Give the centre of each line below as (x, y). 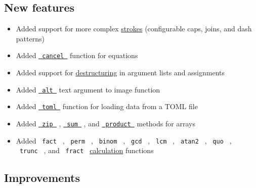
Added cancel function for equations (77, 55)
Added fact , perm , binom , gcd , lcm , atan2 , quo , (124, 140)
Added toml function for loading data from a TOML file (107, 106)
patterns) (30, 38)
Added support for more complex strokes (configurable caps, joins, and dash (134, 29)
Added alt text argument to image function (88, 89)
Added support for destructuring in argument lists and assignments (120, 73)
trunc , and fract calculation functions (87, 150)
